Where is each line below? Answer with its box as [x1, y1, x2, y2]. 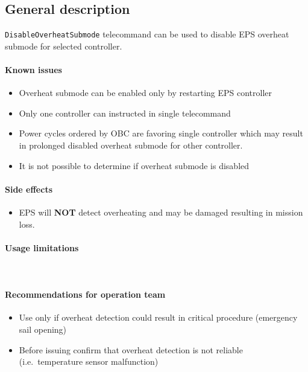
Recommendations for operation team [5, 288, 166, 301]
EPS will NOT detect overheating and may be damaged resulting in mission [19, 206, 303, 219]
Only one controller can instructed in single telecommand [19, 106, 231, 119]
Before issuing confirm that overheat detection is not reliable [19, 343, 243, 356]
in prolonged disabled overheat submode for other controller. [19, 139, 243, 152]
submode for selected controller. [5, 39, 122, 52]
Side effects [5, 182, 53, 195]
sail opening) [19, 322, 67, 335]
